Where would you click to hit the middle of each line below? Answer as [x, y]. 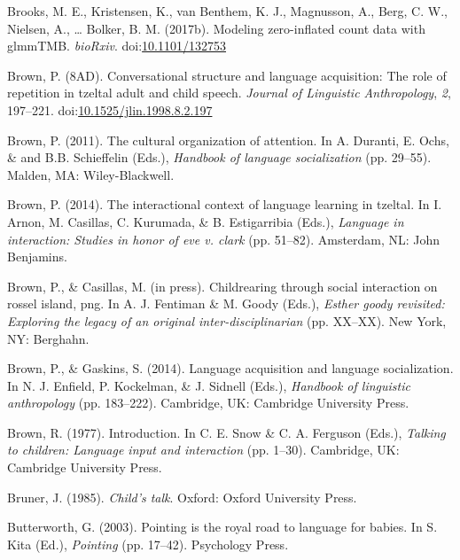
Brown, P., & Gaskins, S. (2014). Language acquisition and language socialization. [230, 368]
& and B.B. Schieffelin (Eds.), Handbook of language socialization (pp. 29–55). [219, 157]
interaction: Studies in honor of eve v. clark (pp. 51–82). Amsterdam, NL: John [224, 239]
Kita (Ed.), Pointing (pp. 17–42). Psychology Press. [148, 544]
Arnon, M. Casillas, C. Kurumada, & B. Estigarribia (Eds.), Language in [206, 221]
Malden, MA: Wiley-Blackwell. [91, 174]
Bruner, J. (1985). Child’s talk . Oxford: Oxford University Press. [182, 497]
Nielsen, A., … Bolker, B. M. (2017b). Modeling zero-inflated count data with [216, 28]
